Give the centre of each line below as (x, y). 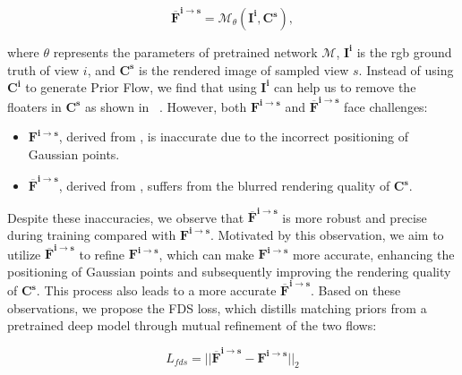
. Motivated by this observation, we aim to (327, 234)
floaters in (34, 106)
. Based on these (355, 290)
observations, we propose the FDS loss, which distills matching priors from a (217, 307)
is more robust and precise (355, 217)
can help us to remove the (345, 87)
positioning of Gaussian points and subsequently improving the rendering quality (229, 271)
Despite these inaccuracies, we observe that (126, 217)
